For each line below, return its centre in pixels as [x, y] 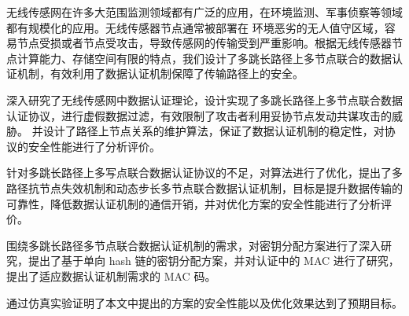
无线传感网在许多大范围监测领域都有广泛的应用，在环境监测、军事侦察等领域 [204, 12]
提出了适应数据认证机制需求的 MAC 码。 [111, 276]
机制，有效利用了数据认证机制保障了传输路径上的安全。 [160, 73]
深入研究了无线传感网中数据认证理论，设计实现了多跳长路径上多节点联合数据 [204, 99]
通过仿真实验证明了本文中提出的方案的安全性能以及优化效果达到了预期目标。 [204, 302]
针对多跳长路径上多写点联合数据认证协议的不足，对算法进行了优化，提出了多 [204, 173]
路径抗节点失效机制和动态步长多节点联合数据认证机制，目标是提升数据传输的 [204, 187]
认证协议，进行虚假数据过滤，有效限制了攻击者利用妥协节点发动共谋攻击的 [199, 115]
